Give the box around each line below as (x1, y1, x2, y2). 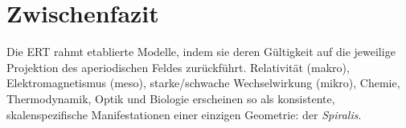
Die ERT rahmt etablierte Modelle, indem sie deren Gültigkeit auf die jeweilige (6, 43, 396, 60)
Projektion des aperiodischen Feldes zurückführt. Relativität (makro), (6, 58, 350, 75)
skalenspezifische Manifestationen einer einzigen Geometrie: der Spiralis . (6, 106, 362, 122)
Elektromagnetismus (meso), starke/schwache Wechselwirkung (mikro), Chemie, (6, 74, 400, 91)
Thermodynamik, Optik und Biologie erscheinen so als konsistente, (6, 90, 335, 106)
